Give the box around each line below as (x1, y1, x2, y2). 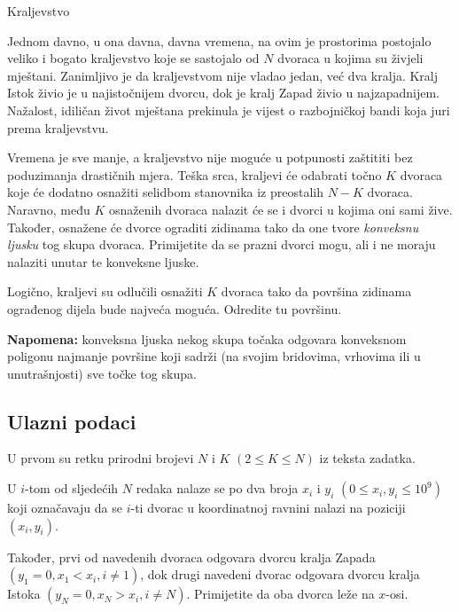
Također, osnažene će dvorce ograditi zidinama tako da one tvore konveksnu (7, 217, 419, 236)
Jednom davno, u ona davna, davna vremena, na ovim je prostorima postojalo (7, 31, 432, 50)
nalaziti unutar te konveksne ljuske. (7, 252, 199, 271)
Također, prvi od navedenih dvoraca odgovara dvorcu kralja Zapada (7, 547, 376, 566)
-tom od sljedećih (25, 479, 119, 498)
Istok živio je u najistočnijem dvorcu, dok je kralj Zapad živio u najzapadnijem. (7, 83, 440, 102)
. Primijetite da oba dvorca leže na (186, 585, 375, 603)
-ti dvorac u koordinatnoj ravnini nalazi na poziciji (130, 498, 406, 517)
